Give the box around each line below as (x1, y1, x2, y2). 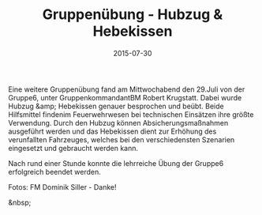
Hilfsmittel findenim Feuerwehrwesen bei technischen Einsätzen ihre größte (8, 109, 254, 119)
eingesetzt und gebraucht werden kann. (8, 143, 139, 153)
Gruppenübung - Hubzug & (42, 6, 223, 24)
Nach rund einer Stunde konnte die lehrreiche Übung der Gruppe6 (8, 158, 224, 168)
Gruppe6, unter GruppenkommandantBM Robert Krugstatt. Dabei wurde (8, 92, 242, 102)
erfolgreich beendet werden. (8, 167, 101, 176)
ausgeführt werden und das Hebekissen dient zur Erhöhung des (8, 126, 217, 136)
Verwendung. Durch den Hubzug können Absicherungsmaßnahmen (8, 118, 229, 127)
